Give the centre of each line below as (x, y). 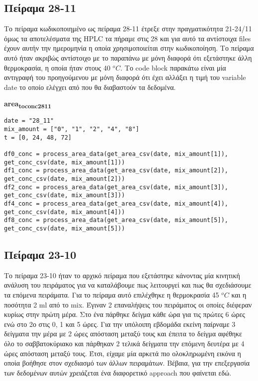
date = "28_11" (29, 121)
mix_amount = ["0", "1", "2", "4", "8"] (72, 129)
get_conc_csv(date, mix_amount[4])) (65, 212)
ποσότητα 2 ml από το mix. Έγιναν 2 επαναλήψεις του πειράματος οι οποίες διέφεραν (128, 304)
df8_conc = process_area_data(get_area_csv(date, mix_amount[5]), (116, 220)
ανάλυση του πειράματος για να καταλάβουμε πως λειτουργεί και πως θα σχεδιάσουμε (128, 285)
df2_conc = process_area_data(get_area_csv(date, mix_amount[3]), (116, 187)
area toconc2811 (28, 104)
